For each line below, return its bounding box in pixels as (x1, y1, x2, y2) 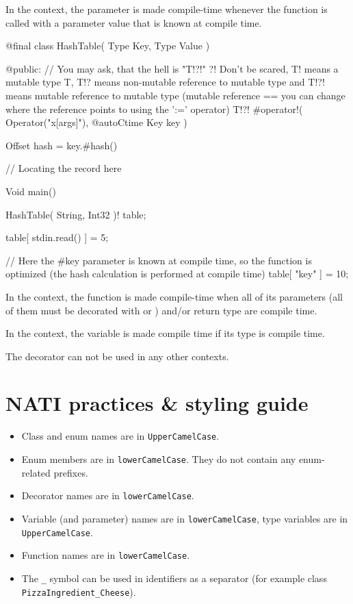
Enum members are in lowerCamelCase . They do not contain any (21, 452, 296, 466)
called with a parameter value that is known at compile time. (5, 15, 262, 29)
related (21, 465, 51, 479)
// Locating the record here (5, 161, 122, 175)
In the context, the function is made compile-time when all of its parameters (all (5, 289, 343, 303)
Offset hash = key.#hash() (5, 138, 118, 152)
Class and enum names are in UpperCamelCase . (21, 429, 220, 443)
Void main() (5, 184, 56, 198)
